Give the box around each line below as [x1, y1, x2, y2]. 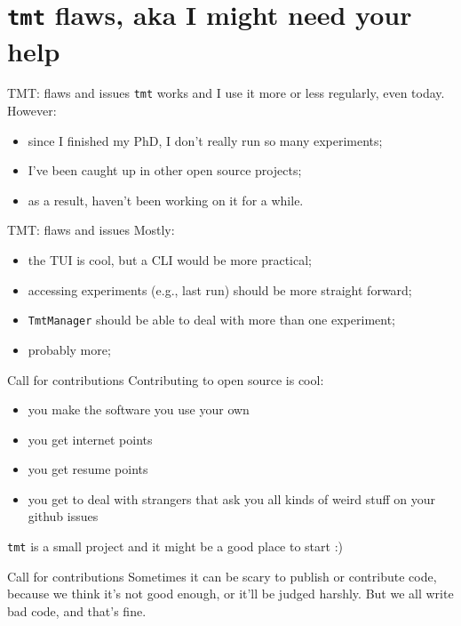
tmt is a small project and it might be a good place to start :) [7, 537, 343, 556]
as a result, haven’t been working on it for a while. [28, 190, 304, 209]
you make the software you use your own [28, 400, 250, 419]
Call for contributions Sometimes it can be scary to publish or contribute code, [7, 566, 437, 585]
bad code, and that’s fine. [7, 601, 147, 620]
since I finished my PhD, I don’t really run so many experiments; [28, 131, 383, 149]
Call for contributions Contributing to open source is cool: [7, 370, 324, 389]
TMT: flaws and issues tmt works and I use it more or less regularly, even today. [7, 84, 445, 102]
